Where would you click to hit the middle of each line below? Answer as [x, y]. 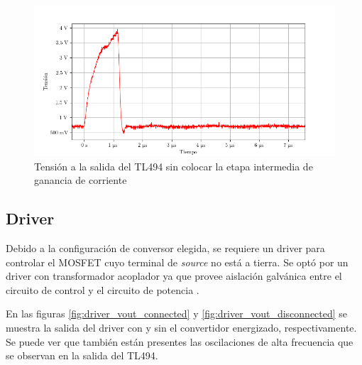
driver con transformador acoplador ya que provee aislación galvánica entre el [174, 276]
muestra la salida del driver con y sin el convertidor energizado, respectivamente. [181, 327]
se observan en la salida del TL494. [82, 355]
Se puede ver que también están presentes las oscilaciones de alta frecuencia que [180, 341]
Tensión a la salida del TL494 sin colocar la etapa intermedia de [174, 166]
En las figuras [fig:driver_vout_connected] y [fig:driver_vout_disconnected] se [177, 314]
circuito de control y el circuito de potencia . [103, 289]
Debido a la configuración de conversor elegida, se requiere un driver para [165, 247]
